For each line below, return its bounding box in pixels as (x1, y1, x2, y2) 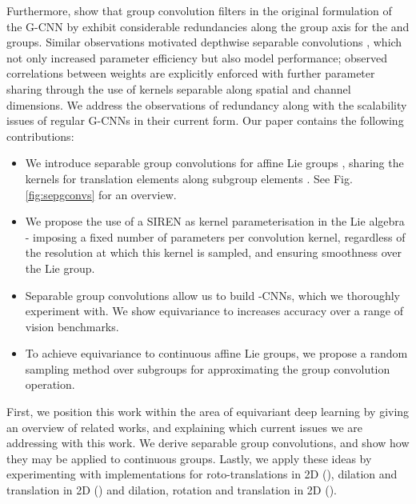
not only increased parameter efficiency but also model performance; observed (6, 49, 388, 66)
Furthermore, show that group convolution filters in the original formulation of (6, 2, 392, 18)
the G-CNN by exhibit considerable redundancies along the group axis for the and (6, 18, 410, 34)
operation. (25, 376, 75, 393)
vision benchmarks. (25, 318, 119, 334)
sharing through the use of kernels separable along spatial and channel (6, 80, 351, 97)
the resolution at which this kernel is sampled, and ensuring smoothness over (25, 244, 402, 261)
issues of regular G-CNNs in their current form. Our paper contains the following (6, 112, 404, 129)
